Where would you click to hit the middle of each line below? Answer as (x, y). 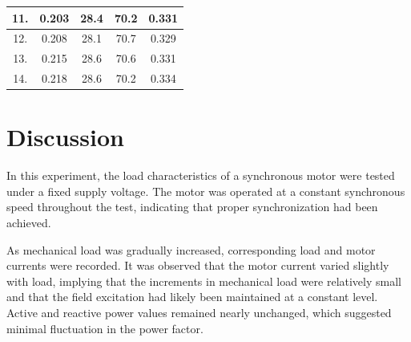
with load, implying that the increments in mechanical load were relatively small (204, 281)
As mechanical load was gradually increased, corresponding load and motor (191, 249)
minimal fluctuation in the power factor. (105, 328)
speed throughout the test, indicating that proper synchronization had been (192, 207)
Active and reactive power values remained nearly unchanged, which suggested (199, 312)
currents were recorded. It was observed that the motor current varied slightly (198, 265)
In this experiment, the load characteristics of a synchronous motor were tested (201, 175)
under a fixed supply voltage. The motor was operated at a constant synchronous (206, 191)
